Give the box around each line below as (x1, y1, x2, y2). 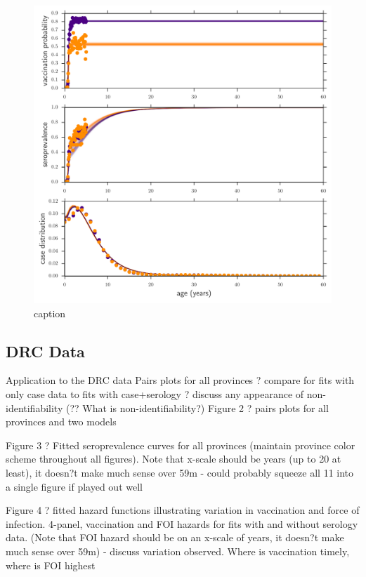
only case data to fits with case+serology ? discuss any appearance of (6, 386, 304, 401)
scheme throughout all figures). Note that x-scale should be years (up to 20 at (6, 451, 341, 466)
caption (34, 305, 66, 320)
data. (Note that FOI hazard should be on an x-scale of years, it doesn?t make (6, 530, 344, 545)
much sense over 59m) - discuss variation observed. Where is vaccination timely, (6, 543, 350, 558)
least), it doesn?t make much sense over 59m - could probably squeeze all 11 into (6, 465, 354, 479)
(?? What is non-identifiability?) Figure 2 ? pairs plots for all (65, 400, 329, 415)
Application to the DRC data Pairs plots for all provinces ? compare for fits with (6, 373, 355, 387)
